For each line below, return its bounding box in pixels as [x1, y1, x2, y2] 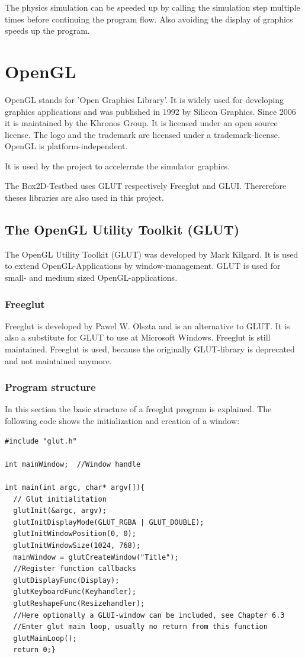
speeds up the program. [5, 24, 90, 37]
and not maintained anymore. [5, 354, 112, 367]
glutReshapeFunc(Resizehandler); [13, 599, 145, 608]
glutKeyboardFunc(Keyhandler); [13, 588, 136, 596]
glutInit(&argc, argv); [13, 506, 107, 515]
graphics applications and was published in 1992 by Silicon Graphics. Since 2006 [5, 105, 296, 117]
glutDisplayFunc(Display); [13, 576, 120, 585]
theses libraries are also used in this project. [5, 191, 164, 204]
